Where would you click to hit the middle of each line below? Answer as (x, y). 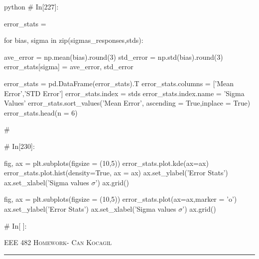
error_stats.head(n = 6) (41, 112)
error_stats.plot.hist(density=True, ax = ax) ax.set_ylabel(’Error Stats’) (116, 173)
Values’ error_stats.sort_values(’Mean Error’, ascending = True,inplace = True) (127, 103)
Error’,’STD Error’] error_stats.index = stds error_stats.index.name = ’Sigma (124, 93)
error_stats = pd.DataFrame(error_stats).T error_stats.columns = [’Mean (119, 83)
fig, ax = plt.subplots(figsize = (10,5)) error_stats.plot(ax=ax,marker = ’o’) (121, 199)
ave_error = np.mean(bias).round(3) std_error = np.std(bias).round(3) (114, 57)
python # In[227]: (31, 6)
